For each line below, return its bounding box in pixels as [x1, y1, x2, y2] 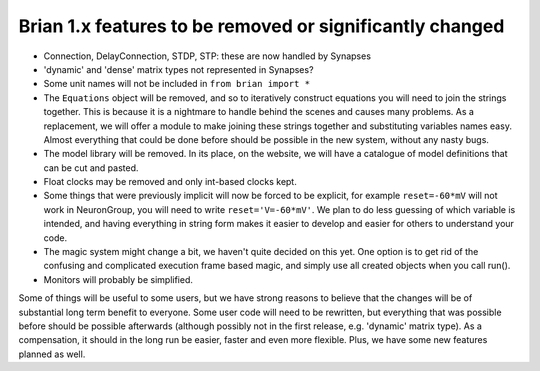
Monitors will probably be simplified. [43, 273, 194, 285]
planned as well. [18, 348, 86, 360]
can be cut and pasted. [43, 161, 139, 174]
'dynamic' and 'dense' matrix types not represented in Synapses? [43, 63, 314, 75]
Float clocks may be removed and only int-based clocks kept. [43, 176, 297, 188]
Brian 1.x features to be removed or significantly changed [18, 15, 505, 37]
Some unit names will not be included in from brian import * [43, 78, 310, 90]
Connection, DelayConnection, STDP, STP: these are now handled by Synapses [43, 50, 372, 62]
